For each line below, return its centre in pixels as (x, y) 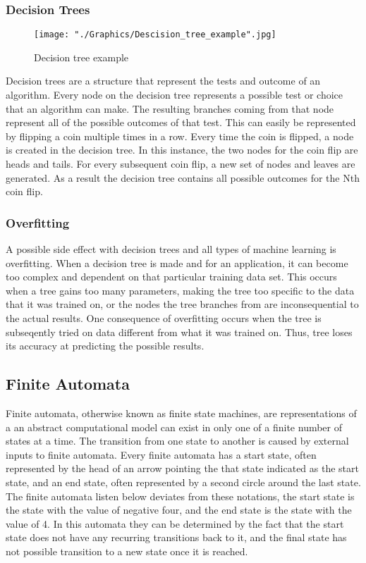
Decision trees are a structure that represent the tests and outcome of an (163, 81)
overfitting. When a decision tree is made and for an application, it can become (177, 262)
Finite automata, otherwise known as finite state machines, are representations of (181, 413)
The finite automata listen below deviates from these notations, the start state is (180, 496)
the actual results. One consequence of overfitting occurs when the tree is (164, 318)
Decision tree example (81, 57)
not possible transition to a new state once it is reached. (127, 551)
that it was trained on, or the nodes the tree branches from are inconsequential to (182, 304)
